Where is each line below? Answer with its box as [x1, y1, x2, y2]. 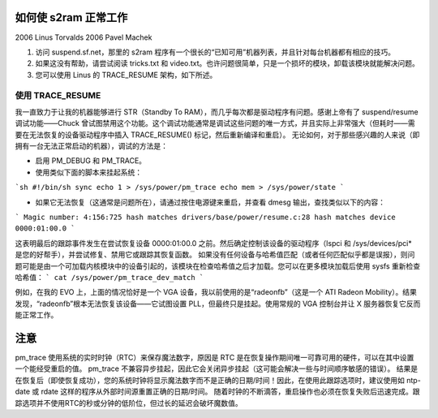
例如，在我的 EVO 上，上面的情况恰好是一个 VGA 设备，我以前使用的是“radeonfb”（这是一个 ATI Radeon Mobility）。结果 [15, 287, 418, 297]
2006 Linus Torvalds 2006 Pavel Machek [15, 32, 152, 42]
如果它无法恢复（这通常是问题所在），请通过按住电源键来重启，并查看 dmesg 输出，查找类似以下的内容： [35, 197, 385, 207]
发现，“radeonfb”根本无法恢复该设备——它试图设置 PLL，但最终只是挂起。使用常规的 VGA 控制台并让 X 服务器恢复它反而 [15, 299, 421, 308]
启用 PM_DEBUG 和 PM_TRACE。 [35, 156, 146, 166]
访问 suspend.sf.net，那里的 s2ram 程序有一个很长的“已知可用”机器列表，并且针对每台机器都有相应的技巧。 [35, 47, 395, 57]
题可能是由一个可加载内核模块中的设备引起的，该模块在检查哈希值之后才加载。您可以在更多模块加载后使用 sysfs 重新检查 [15, 261, 421, 271]
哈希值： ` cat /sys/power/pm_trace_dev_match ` [15, 272, 204, 282]
